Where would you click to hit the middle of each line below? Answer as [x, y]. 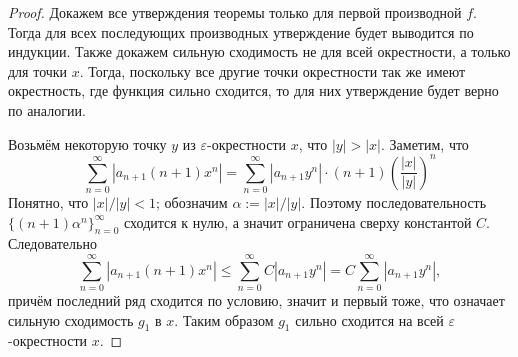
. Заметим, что [425, 143]
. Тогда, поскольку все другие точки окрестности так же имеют [272, 70]
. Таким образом [224, 319]
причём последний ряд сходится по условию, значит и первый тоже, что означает [256, 300]
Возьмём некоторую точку [87, 143]
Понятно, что [48, 201]
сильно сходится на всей [369, 319]
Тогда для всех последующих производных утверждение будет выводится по [241, 31]
